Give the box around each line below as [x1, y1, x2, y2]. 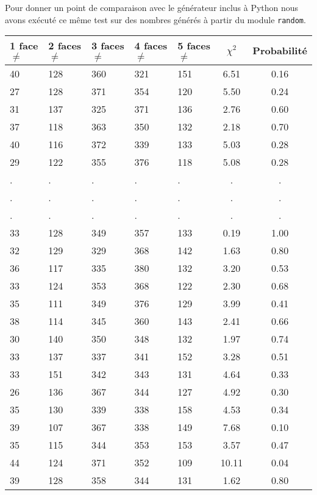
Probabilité [252, 43, 307, 58]
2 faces [48, 38, 82, 53]
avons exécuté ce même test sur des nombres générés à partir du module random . [5, 13, 306, 26]
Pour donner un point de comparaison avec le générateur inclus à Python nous [5, 1, 299, 13]
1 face [10, 38, 38, 53]
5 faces [177, 38, 210, 53]
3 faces [91, 38, 124, 53]
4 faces [134, 38, 168, 53]
